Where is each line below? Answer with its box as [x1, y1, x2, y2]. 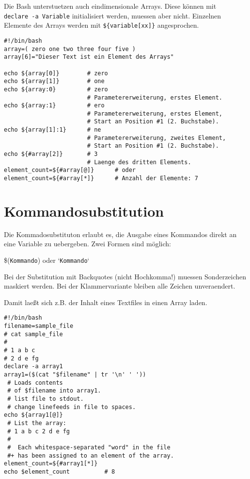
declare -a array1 [4, 363, 63, 370]
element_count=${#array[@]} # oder [4, 167, 136, 174]
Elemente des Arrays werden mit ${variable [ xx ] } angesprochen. [4, 20, 199, 30]
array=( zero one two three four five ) [4, 45, 136, 52]
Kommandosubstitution [4, 201, 164, 221]
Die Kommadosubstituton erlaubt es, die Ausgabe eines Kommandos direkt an [4, 229, 237, 239]
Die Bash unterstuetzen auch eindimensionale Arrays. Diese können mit [4, 1, 217, 11]
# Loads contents [7, 379, 63, 386]
